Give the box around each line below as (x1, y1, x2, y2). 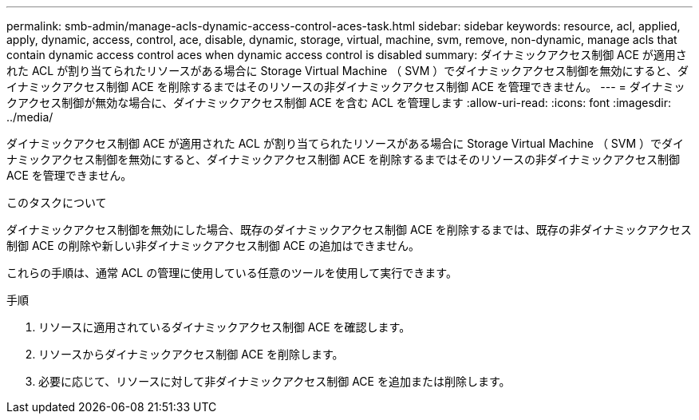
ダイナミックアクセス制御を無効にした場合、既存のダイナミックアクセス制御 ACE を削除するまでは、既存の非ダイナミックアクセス (6, 223, 692, 236)
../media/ (6, 110, 53, 124)
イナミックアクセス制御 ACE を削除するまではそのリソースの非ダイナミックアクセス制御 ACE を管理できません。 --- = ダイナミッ (6, 80, 685, 93)
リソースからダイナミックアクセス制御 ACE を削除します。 (38, 347, 344, 361)
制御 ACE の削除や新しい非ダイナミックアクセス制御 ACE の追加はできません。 (6, 239, 420, 252)
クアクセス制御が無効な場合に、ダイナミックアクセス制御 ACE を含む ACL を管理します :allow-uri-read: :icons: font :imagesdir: (6, 96, 672, 109)
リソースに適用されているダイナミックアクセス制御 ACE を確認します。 (38, 320, 411, 334)
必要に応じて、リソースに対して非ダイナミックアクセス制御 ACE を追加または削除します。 (38, 374, 511, 388)
